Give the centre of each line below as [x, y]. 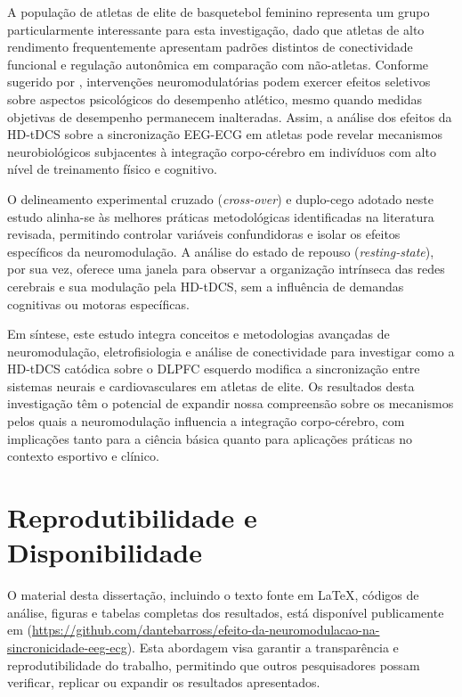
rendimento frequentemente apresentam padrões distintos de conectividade [210, 47]
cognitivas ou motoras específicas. [98, 303]
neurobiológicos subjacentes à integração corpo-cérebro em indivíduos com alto [222, 151]
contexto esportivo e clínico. [83, 456]
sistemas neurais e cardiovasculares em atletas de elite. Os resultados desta [211, 385]
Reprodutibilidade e [132, 517]
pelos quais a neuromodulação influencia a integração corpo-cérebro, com [206, 421]
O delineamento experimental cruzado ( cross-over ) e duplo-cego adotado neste [221, 198]
